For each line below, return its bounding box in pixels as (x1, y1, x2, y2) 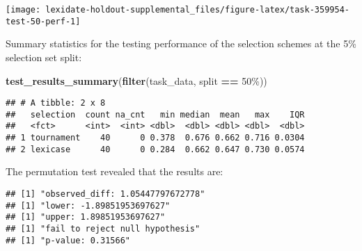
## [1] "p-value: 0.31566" (6, 235, 130, 245)
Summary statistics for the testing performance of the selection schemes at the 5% (6, 36, 356, 51)
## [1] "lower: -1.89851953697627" (6, 200, 171, 211)
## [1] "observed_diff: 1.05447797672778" (6, 188, 205, 199)
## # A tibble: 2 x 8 (6, 98, 106, 108)
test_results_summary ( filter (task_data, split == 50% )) (6, 73, 267, 88)
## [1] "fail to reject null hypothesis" (6, 223, 200, 234)
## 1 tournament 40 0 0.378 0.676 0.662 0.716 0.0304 (6, 133, 305, 143)
